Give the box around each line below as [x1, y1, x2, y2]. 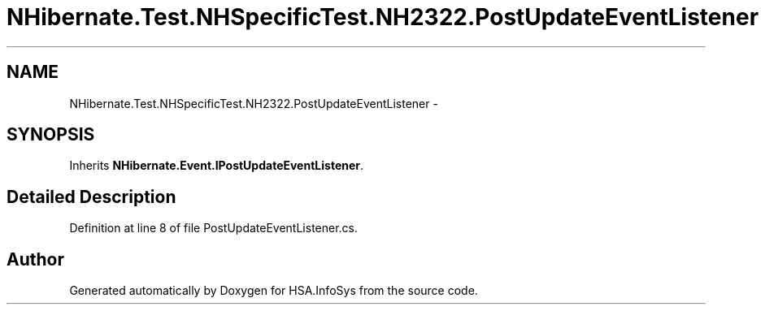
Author [7, 248, 64, 270]
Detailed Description [7, 186, 176, 207]
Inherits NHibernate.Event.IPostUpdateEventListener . [69, 158, 364, 173]
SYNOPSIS [7, 124, 95, 145]
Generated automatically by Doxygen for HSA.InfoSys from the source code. [69, 283, 478, 298]
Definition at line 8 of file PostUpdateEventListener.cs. [69, 221, 359, 235]
